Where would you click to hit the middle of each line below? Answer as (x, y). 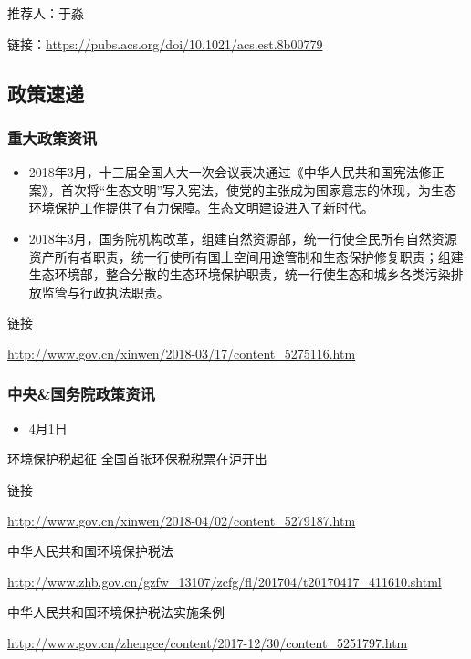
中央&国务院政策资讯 (81, 394)
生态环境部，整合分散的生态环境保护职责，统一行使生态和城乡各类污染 (240, 274)
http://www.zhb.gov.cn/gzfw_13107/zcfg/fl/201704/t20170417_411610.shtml (225, 581)
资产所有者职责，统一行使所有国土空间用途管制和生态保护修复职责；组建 (246, 256)
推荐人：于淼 (46, 13)
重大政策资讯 (52, 137)
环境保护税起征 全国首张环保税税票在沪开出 (137, 459)
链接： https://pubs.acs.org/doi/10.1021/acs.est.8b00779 (165, 43)
